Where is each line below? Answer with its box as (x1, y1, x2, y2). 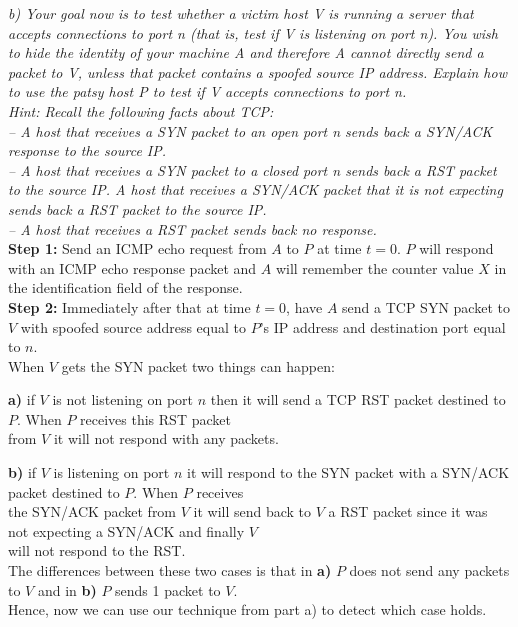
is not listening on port (52, 389, 194, 410)
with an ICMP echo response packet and (8, 257, 257, 278)
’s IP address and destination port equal (259, 316, 506, 337)
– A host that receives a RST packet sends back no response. (8, 218, 377, 239)
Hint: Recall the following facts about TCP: (8, 100, 274, 121)
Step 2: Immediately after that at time (8, 296, 251, 317)
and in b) (37, 579, 97, 600)
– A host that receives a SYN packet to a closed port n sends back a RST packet (8, 159, 497, 180)
